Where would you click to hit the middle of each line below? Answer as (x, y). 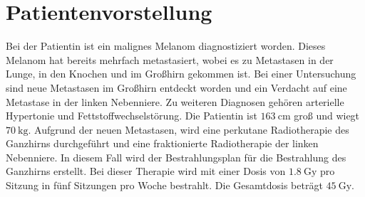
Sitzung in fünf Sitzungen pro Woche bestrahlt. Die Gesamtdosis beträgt (164, 185)
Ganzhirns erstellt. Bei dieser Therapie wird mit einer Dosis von (146, 171)
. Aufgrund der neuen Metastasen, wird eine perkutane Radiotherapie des (189, 129)
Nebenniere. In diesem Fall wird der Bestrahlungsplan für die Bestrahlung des (176, 157)
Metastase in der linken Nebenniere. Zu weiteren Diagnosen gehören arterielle (175, 101)
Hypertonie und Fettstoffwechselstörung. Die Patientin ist (132, 116)
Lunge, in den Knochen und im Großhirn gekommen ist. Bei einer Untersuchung (181, 74)
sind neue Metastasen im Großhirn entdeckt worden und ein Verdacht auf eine (176, 87)
